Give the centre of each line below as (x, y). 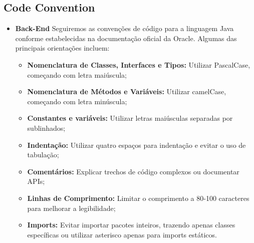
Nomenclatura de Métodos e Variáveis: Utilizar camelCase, (127, 91)
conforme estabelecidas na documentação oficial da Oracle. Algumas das (126, 38)
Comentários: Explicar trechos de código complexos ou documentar (133, 171)
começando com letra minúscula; (77, 101)
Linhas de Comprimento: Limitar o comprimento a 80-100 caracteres (138, 198)
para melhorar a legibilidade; (71, 208)
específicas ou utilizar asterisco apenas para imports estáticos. (122, 234)
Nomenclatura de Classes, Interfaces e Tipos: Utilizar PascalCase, (139, 64)
